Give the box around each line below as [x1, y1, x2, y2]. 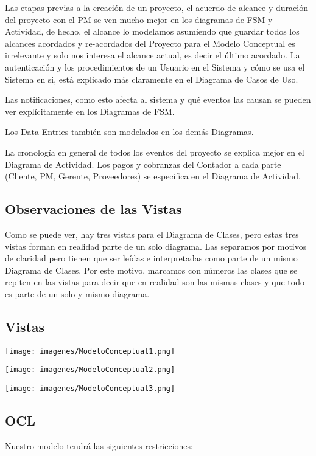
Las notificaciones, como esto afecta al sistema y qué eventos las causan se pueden [5, 93, 311, 106]
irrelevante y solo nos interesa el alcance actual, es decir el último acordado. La [5, 49, 300, 61]
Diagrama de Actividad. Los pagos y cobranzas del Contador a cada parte [5, 157, 281, 170]
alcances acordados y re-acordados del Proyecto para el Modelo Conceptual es [5, 36, 295, 49]
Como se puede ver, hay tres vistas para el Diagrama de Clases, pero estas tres [5, 227, 299, 240]
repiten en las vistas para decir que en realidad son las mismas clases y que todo [5, 275, 304, 288]
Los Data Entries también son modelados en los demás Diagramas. [5, 125, 254, 138]
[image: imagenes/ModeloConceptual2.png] [5, 365, 175, 375]
